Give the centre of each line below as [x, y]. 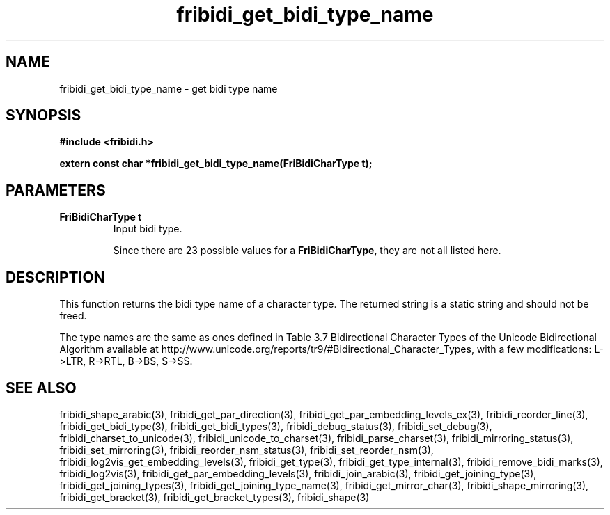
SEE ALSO [41, 388]
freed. [73, 316]
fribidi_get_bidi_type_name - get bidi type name [169, 88]
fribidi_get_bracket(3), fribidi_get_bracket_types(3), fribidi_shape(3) [214, 497]
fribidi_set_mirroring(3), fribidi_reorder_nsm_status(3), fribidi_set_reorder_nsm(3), [247, 450]
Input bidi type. [148, 229]
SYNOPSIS [44, 116]
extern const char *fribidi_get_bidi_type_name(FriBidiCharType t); [216, 164]
